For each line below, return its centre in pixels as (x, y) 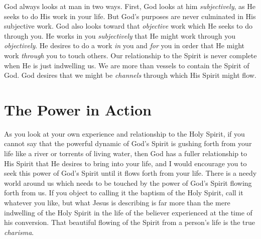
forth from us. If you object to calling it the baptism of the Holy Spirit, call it (124, 193)
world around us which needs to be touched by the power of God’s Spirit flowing (128, 183)
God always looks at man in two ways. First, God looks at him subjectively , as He (130, 6)
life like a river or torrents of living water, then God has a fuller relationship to (126, 153)
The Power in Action (78, 109)
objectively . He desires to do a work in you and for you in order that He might (124, 45)
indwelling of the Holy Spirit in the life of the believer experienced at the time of (128, 212)
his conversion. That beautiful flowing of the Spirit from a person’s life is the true (129, 222)
